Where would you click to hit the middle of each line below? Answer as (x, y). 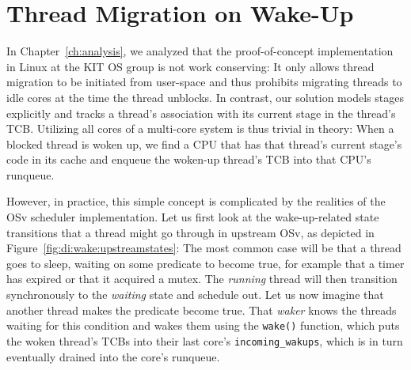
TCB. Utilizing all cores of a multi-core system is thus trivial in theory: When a (200, 128)
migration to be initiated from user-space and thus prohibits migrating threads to (204, 82)
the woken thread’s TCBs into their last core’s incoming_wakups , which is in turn (205, 340)
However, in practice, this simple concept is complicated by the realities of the (196, 201)
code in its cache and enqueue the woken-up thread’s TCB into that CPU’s (189, 159)
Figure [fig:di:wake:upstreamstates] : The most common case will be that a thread (204, 248)
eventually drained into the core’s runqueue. (113, 356)
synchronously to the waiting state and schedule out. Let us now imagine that (195, 294)
